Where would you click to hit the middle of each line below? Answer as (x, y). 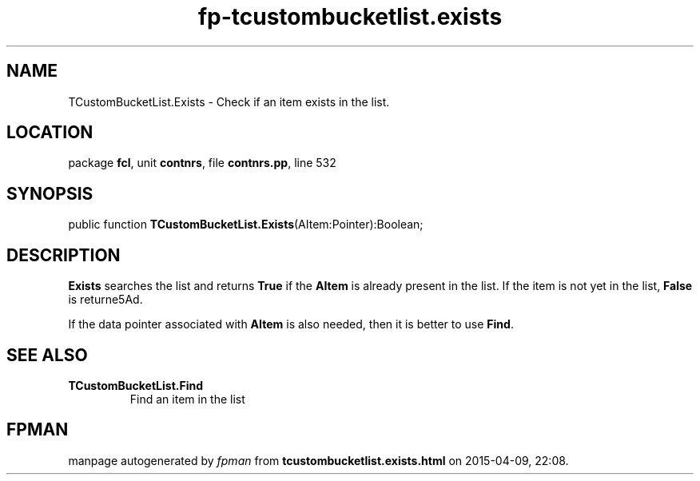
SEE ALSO (47, 355)
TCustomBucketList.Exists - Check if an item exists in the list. (229, 101)
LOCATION (50, 133)
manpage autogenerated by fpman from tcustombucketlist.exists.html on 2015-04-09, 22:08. (318, 460)
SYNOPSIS (50, 193)
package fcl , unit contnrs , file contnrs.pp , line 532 (202, 163)
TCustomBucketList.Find (135, 385)
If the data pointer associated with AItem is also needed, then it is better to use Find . (291, 324)
